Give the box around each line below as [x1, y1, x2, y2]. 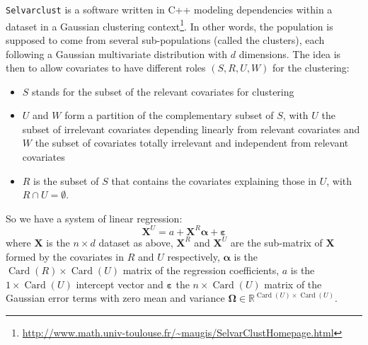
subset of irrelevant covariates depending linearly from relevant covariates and [22, 121, 360, 136]
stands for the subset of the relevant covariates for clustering [32, 84, 294, 98]
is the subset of [33, 173, 99, 188]
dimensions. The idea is [238, 46, 341, 61]
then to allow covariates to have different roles [6, 60, 206, 75]
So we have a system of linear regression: [6, 210, 183, 225]
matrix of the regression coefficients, [122, 263, 280, 278]
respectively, [167, 249, 220, 264]
